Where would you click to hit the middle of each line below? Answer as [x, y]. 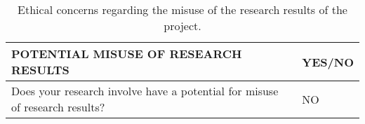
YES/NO [328, 62]
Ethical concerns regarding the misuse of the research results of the [182, 9]
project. [182, 26]
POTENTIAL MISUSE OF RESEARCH [127, 54]
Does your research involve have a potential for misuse [145, 91]
